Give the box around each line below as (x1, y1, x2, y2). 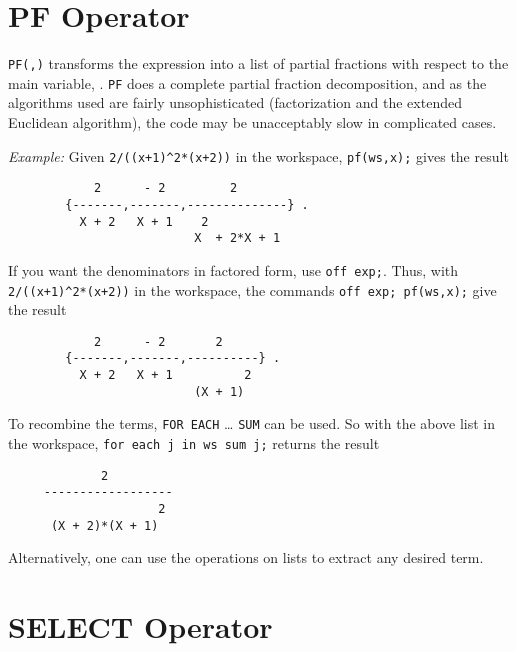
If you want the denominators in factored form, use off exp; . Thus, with (8, 259, 459, 280)
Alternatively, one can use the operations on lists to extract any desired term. (8, 547, 484, 568)
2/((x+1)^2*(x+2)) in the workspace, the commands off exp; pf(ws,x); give (8, 279, 497, 300)
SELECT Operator (8, 606, 273, 647)
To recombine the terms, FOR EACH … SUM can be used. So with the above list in (8, 413, 496, 434)
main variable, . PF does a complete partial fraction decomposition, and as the (8, 72, 487, 93)
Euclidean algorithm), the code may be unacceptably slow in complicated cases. (8, 112, 497, 133)
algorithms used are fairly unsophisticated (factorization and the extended (8, 92, 462, 113)
